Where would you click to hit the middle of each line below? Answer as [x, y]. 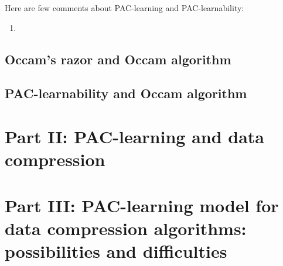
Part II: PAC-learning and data [135, 136]
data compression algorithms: [126, 228]
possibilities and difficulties [116, 251]
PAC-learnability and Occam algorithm [126, 93]
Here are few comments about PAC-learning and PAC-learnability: [125, 8]
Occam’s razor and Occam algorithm [118, 59]
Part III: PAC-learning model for [142, 205]
